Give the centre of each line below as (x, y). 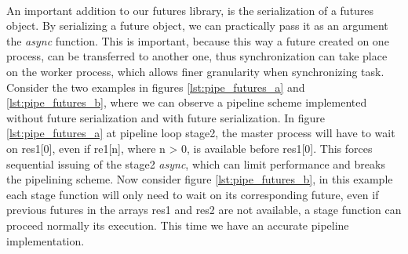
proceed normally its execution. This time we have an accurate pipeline (178, 225)
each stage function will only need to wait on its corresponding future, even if (193, 194)
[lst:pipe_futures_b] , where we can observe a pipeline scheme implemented (187, 102)
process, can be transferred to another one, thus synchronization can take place (197, 56)
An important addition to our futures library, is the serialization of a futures (190, 10)
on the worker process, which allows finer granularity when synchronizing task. (195, 71)
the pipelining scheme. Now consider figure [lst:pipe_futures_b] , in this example (200, 179)
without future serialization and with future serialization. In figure (166, 117)
